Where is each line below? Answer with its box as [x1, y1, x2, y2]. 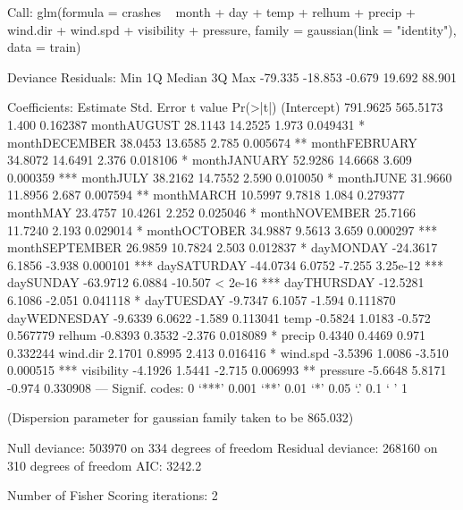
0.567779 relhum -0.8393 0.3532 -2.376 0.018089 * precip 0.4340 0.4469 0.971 [7, 326, 425, 344]
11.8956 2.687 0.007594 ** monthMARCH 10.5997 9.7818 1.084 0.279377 [7, 185, 405, 204]
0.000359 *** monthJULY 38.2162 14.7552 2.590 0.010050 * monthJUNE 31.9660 [7, 167, 452, 186]
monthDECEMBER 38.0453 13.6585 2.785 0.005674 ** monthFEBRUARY [7, 132, 417, 151]
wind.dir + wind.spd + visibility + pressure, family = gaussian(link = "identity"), [7, 20, 457, 38]
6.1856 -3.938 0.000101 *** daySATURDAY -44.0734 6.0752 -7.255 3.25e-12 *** [7, 255, 444, 274]
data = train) [7, 38, 81, 56]
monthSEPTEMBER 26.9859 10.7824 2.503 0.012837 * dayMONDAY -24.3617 [7, 238, 438, 257]
